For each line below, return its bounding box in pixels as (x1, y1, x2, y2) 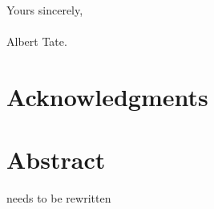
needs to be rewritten (6, 190, 111, 207)
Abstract (6, 143, 106, 176)
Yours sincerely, (6, 2, 83, 18)
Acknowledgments (6, 80, 208, 113)
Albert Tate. (6, 33, 67, 50)
